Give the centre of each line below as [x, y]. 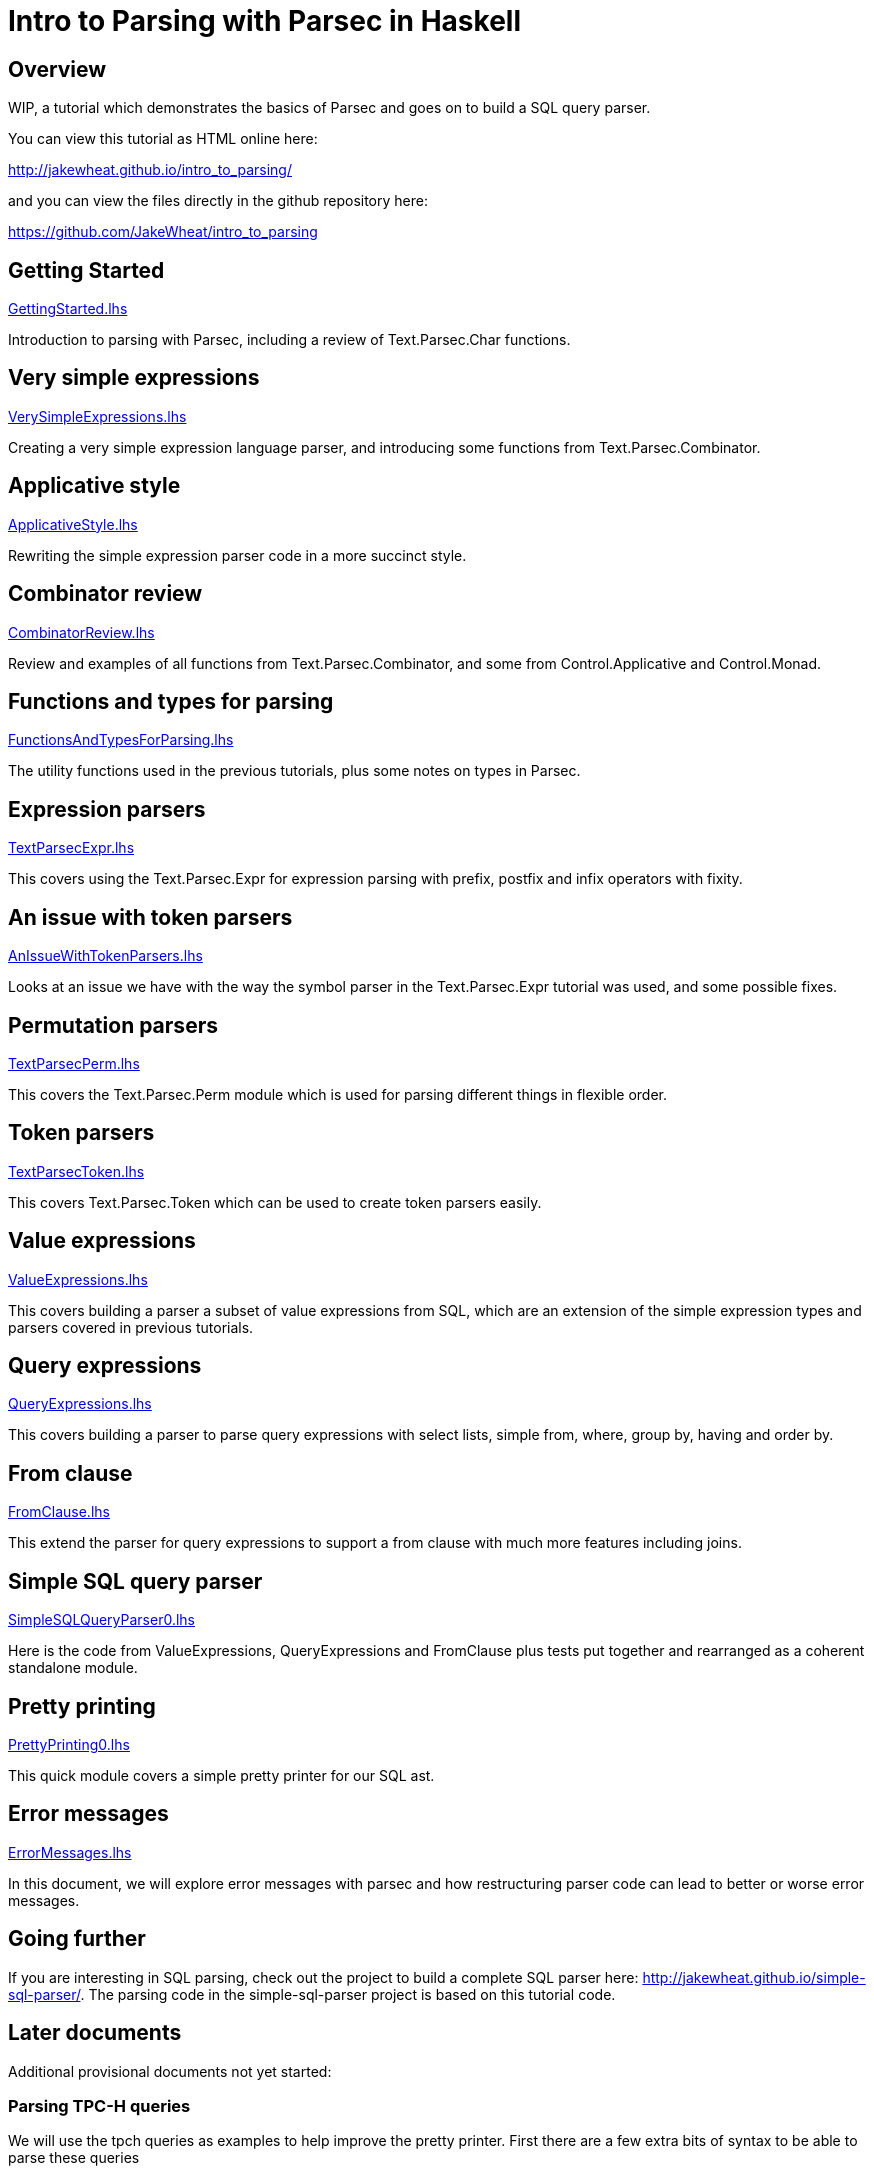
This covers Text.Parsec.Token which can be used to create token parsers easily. [275, 1202]
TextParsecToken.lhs [76, 1171]
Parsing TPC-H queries [99, 2105]
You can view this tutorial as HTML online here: [163, 139]
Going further [77, 1939]
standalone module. [73, 1668]
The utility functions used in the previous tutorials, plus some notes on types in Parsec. [294, 771]
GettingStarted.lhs [68, 309]
